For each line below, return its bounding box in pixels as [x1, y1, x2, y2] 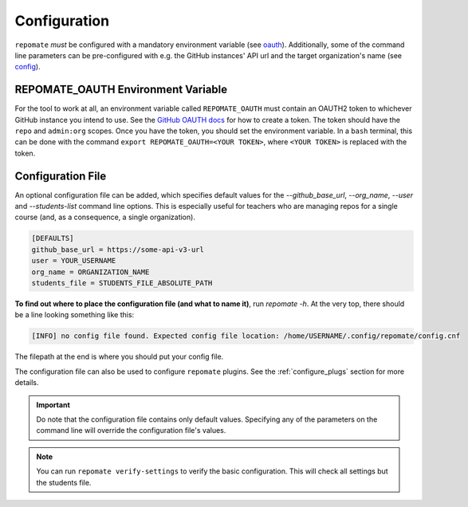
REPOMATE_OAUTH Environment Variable [14, 83, 228, 96]
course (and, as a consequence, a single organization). [14, 212, 195, 222]
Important [36, 399, 71, 410]
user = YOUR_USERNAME [31, 256, 116, 265]
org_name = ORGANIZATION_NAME [31, 267, 150, 277]
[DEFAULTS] [31, 234, 74, 243]
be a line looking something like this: [14, 310, 135, 320]
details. [14, 378, 39, 387]
